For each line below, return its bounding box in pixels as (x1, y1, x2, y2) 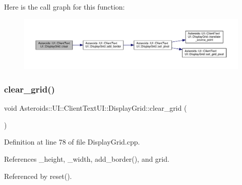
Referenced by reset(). (4, 170, 72, 181)
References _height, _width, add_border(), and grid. (4, 153, 169, 164)
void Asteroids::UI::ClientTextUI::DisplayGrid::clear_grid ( (4, 103, 187, 113)
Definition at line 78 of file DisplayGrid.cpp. (4, 136, 140, 147)
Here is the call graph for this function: (4, 2, 125, 12)
